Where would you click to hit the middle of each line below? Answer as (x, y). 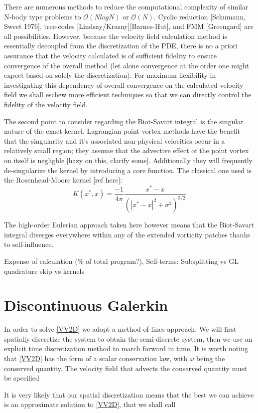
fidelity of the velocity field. (46, 104)
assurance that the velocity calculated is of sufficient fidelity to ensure (111, 55)
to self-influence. (29, 244)
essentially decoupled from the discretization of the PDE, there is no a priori (121, 46)
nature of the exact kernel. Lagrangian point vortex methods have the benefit (122, 131)
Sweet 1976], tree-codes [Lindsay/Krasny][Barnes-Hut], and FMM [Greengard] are (129, 26)
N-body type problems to (43, 16)
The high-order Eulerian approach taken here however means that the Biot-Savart (129, 225)
